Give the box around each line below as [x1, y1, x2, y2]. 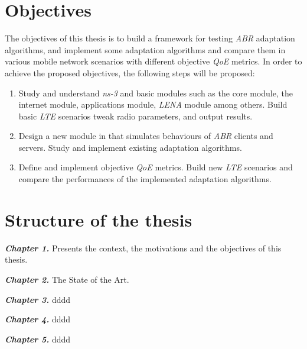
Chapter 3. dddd [5, 293, 71, 305]
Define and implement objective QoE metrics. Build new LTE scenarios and [18, 161, 293, 173]
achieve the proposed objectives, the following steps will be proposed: [5, 66, 255, 79]
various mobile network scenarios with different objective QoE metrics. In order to [5, 55, 302, 67]
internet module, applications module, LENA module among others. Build [18, 98, 288, 111]
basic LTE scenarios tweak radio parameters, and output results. [18, 109, 253, 122]
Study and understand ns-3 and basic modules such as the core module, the [18, 86, 293, 99]
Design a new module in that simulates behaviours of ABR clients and [18, 130, 273, 142]
